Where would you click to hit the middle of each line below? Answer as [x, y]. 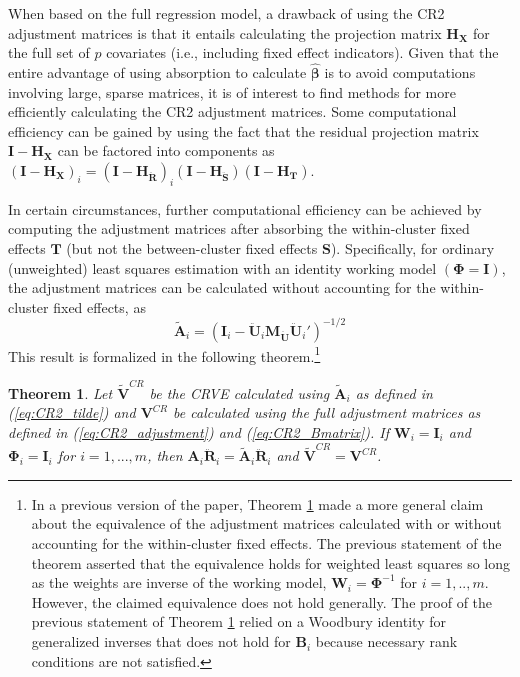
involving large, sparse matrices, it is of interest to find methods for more [232, 91]
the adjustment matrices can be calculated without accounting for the [222, 287]
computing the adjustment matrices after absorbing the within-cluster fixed [239, 228]
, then [165, 455]
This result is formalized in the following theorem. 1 [164, 354]
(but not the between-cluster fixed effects [192, 247]
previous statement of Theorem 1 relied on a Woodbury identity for [238, 621]
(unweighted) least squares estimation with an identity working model [222, 267]
